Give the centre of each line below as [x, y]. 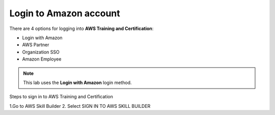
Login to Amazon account [65, 13]
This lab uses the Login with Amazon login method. [77, 82]
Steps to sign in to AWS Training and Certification [61, 97]
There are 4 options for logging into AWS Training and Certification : [81, 28]
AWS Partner [36, 45]
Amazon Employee [42, 59]
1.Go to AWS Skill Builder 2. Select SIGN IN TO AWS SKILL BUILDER [80, 106]
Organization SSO [41, 52]
